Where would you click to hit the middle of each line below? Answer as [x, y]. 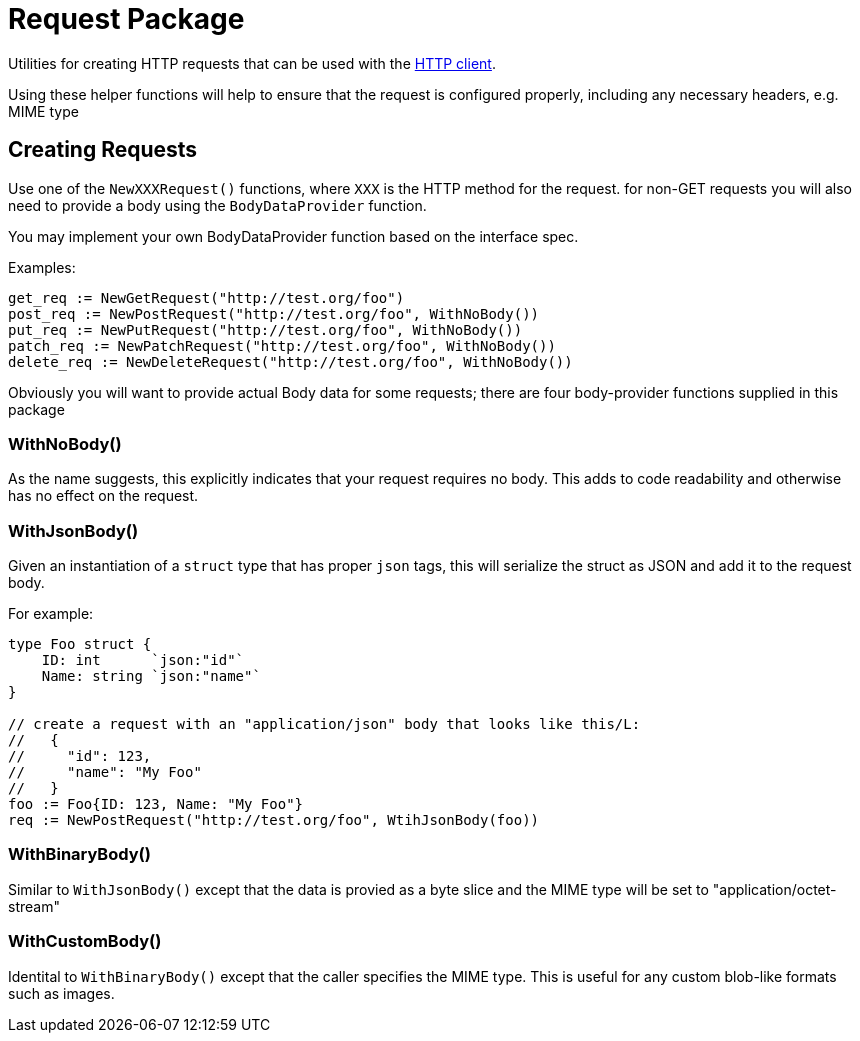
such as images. [61, 993]
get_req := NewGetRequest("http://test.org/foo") [206, 297]
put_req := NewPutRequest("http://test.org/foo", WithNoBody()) [265, 329]
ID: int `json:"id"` [143, 660]
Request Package [126, 19]
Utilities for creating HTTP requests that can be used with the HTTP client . [252, 63]
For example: [51, 614]
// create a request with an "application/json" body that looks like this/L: [324, 724]
